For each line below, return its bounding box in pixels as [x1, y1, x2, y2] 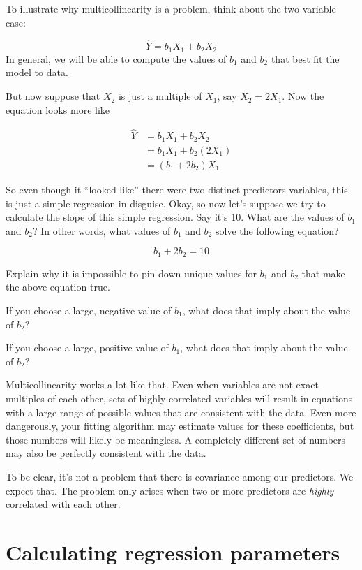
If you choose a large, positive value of [6, 340, 169, 355]
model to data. [6, 65, 68, 80]
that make [301, 265, 345, 280]
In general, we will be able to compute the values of [6, 51, 227, 66]
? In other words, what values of [32, 223, 171, 237]
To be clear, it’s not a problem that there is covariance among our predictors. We [6, 469, 354, 483]
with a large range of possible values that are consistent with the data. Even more [6, 404, 356, 419]
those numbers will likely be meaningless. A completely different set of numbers [6, 432, 346, 446]
